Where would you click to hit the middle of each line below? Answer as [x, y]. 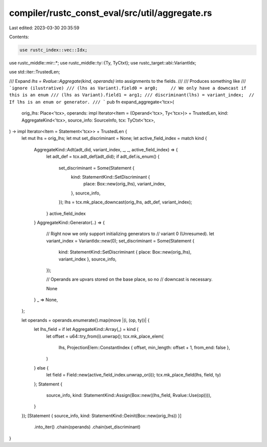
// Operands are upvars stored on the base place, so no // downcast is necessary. [129, 279]
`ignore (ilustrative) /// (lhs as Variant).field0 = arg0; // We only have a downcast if [128, 88]
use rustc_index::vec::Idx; [53, 50]
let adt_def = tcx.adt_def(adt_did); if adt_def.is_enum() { [103, 157]
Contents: [19, 37]
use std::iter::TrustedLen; [35, 72]
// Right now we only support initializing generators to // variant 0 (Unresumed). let [130, 234]
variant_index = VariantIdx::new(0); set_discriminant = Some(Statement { [120, 241]
